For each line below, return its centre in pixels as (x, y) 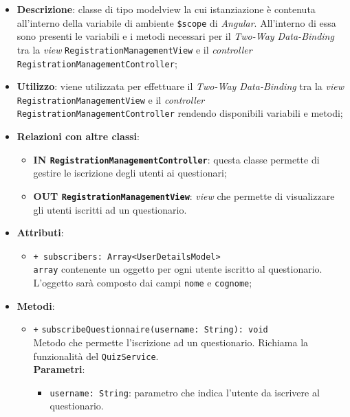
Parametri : (59, 369)
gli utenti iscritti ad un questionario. (110, 209)
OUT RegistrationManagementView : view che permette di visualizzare (184, 195)
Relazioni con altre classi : (78, 136)
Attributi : (40, 233)
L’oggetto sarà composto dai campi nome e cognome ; (143, 283)
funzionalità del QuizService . (96, 356)
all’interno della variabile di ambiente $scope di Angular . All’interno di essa (176, 22)
